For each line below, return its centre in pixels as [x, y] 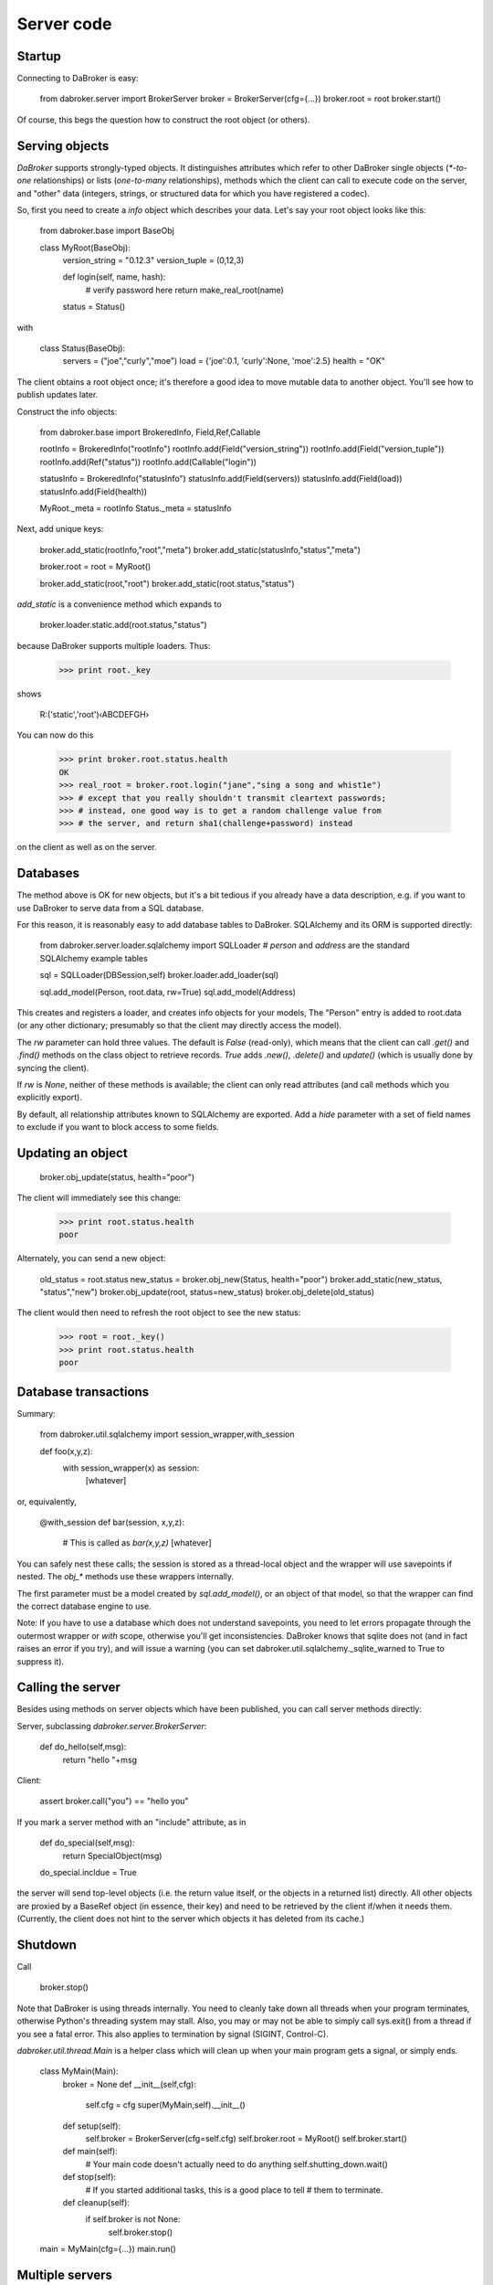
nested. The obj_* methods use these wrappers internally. [126, 1577]
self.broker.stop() [141, 2232]
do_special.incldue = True [88, 1872]
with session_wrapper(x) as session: [131, 1468]
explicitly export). [49, 1098]
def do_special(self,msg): [87, 1843]
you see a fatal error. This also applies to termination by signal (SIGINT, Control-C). [173, 2034]
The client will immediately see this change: [99, 1197]
